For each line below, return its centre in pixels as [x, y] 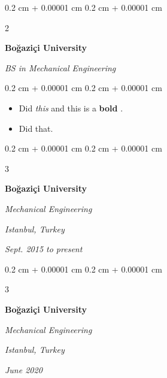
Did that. [36, 128]
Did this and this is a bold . [71, 108]
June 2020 [24, 369]
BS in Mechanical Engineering [60, 67]
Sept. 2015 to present [44, 249]
